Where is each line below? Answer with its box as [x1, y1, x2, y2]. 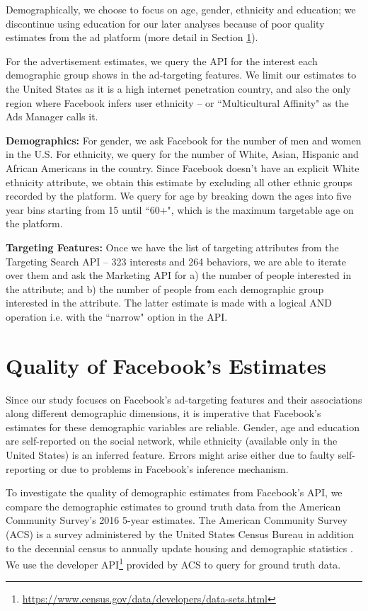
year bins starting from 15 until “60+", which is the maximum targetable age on [6, 202, 354, 217]
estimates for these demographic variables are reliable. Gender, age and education [6, 419, 360, 434]
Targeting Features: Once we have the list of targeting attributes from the [6, 239, 339, 254]
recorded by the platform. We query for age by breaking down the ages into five [6, 188, 352, 203]
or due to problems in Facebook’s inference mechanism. [49, 461, 289, 476]
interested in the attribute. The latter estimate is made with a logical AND [6, 295, 332, 310]
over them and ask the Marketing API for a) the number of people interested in [6, 268, 352, 282]
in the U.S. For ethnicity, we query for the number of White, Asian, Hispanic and [6, 147, 359, 161]
